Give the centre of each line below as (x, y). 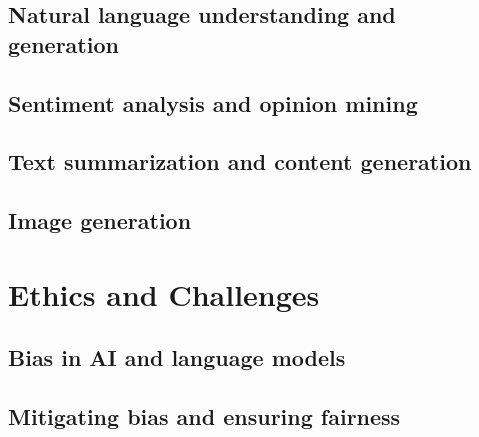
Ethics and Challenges (164, 293)
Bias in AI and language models (177, 357)
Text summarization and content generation (240, 161)
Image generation (100, 220)
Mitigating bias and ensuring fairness (204, 416)
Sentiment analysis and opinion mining (213, 102)
